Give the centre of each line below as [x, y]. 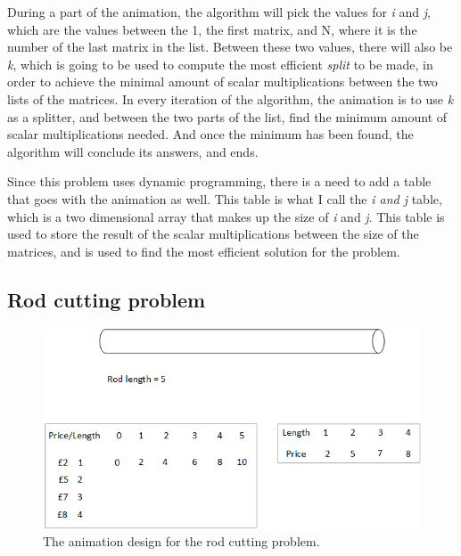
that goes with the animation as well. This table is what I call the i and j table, [225, 198]
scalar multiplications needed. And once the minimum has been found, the [210, 134]
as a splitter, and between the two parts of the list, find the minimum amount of [227, 116]
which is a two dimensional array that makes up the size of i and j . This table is [226, 216]
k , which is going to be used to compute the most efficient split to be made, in [220, 64]
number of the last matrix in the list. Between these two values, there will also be [230, 47]
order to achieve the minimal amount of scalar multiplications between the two [222, 82]
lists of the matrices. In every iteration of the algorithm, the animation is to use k [230, 98]
